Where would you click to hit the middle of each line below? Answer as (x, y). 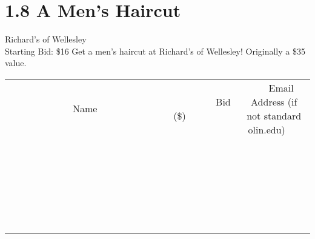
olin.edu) (267, 129)
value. (16, 63)
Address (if (274, 101)
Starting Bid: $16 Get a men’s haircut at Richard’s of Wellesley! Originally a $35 (155, 51)
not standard (274, 115)
